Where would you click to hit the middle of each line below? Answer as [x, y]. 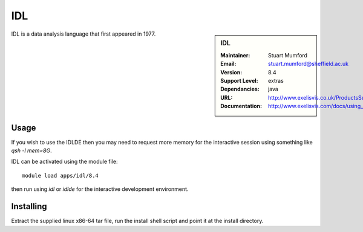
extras [276, 80]
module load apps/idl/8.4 [60, 176]
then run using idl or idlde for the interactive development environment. [100, 189]
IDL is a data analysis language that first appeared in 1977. [83, 34]
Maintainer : [235, 55]
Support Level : [239, 80]
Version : [231, 72]
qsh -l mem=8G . [31, 150]
